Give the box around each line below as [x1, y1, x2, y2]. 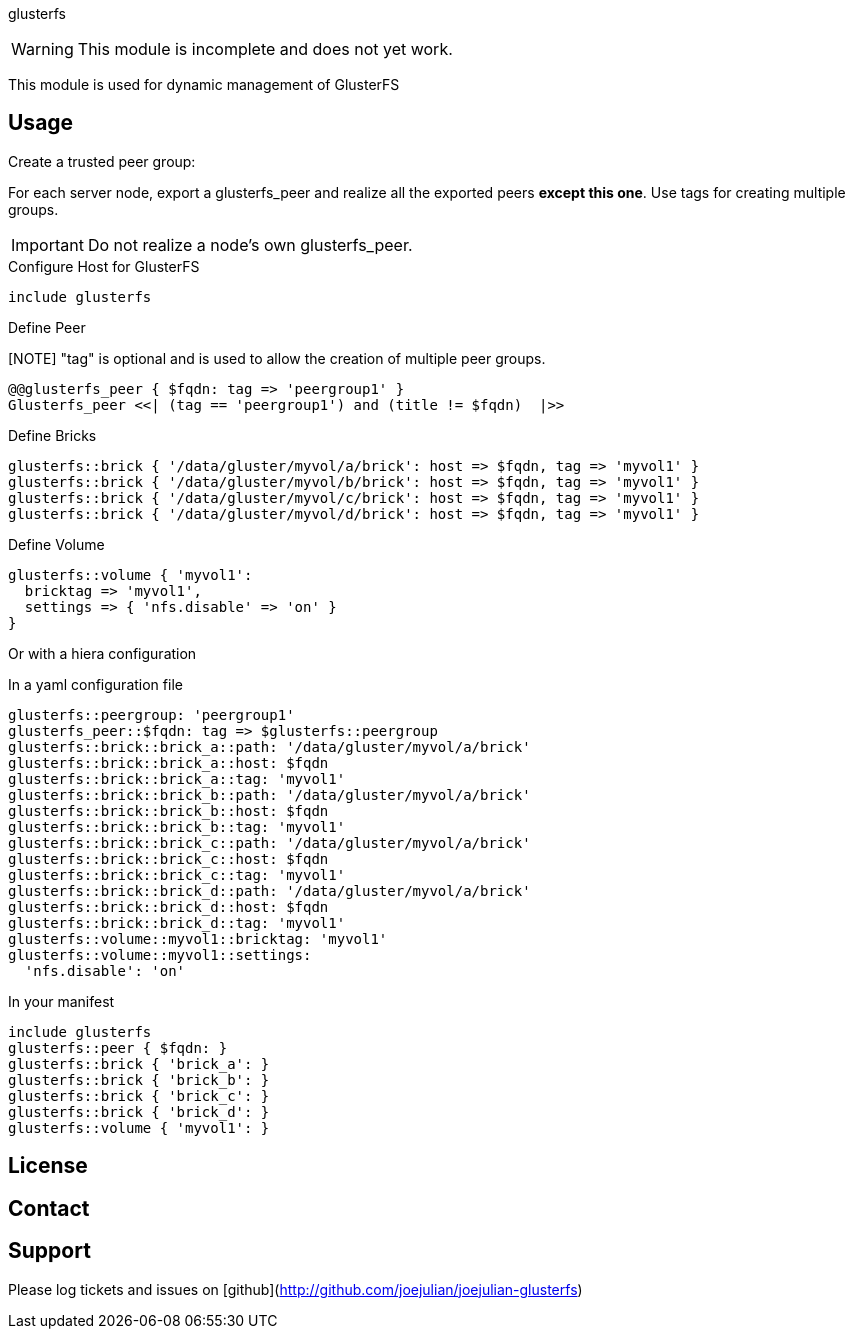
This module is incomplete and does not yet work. [77, 39, 453, 59]
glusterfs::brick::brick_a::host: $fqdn [8, 754, 329, 771]
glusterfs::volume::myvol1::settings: [8, 946, 312, 963]
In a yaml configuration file [8, 675, 183, 693]
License [8, 1153, 88, 1179]
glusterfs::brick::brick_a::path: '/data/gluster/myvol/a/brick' [8, 738, 531, 755]
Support [8, 1238, 91, 1264]
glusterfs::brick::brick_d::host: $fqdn [8, 898, 329, 915]
